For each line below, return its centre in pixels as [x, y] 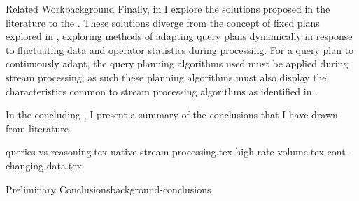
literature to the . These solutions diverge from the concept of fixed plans [163, 22]
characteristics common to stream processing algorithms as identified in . [162, 91]
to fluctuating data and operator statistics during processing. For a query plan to [180, 49]
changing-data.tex [44, 165]
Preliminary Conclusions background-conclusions [108, 189]
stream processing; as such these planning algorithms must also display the [166, 77]
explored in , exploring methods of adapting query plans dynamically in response [179, 36]
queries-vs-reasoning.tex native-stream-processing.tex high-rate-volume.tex [165, 152]
